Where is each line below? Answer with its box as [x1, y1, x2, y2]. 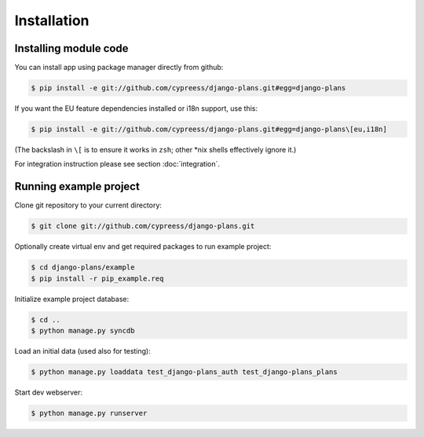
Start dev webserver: [14, 387, 82, 397]
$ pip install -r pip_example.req [31, 274, 164, 283]
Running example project [14, 180, 141, 193]
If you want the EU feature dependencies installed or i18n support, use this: [14, 104, 258, 113]
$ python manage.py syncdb [31, 326, 135, 335]
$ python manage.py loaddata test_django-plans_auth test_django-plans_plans [31, 367, 338, 376]
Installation [14, 12, 90, 29]
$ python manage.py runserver [31, 409, 148, 417]
